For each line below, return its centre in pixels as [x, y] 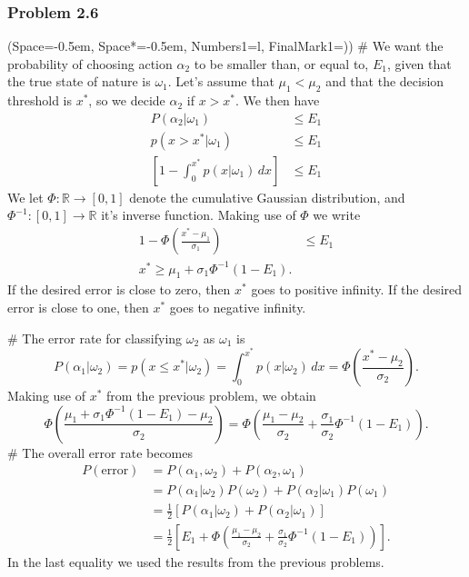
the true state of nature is [79, 81]
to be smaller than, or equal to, [281, 63]
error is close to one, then [78, 308]
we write [337, 215]
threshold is [40, 100]
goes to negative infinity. [238, 308]
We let [25, 197]
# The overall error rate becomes [100, 452]
